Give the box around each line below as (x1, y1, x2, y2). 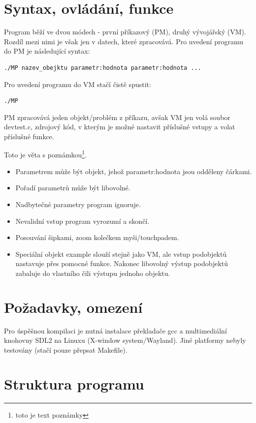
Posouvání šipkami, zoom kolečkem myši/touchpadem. (15, 232, 179, 242)
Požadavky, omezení (4, 297, 143, 317)
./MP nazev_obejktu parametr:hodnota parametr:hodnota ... (4, 64, 201, 71)
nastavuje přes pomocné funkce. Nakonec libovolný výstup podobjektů (15, 258, 228, 269)
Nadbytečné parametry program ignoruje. (15, 199, 141, 209)
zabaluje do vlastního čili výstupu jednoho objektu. (15, 268, 170, 278)
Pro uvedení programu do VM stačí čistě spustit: (4, 79, 151, 89)
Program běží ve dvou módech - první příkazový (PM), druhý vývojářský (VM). (4, 27, 246, 37)
